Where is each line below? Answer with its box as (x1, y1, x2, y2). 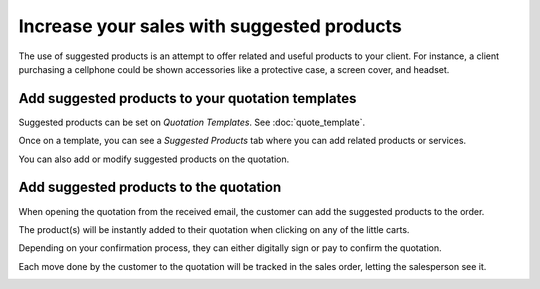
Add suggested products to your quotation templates (18, 90, 357, 107)
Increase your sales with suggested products (18, 15, 402, 37)
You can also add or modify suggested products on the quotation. (18, 153, 290, 165)
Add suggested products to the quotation (18, 179, 282, 196)
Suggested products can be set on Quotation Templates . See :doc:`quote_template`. (18, 116, 365, 128)
